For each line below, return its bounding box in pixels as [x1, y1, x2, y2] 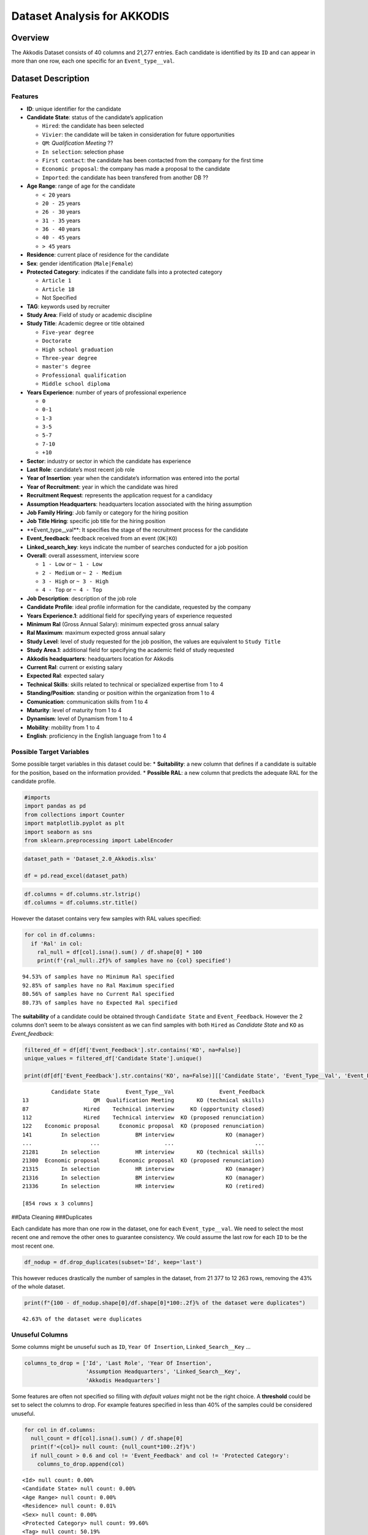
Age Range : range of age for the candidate [26, 182, 136, 190]
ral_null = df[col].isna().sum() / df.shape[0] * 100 [37, 949, 202, 956]
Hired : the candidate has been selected [42, 122, 144, 130]
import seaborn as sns [24, 828, 93, 835]
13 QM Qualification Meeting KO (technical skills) [22, 1097, 265, 1104]
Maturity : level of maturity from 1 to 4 [26, 706, 122, 713]
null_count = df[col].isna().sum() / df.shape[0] [31, 1434, 183, 1442]
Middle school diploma [42, 381, 110, 387]
